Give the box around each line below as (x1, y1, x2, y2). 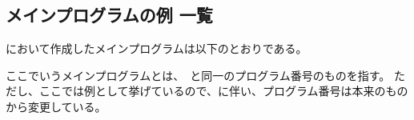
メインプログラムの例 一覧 (6, 2, 213, 27)
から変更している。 (6, 98, 107, 114)
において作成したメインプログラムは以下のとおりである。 (6, 40, 307, 57)
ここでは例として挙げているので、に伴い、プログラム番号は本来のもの (38, 82, 408, 99)
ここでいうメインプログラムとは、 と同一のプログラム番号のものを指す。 (6, 66, 391, 83)
